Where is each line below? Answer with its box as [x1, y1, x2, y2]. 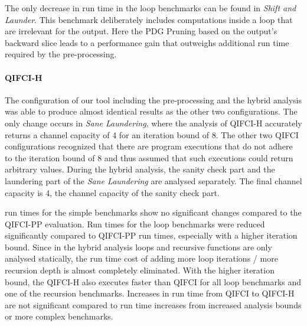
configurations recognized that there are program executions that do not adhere [5, 140, 293, 152]
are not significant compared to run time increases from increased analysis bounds [5, 298, 302, 311]
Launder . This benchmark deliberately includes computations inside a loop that [5, 13, 293, 25]
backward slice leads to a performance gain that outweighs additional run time [5, 36, 289, 48]
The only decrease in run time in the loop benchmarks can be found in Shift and [5, 2, 296, 14]
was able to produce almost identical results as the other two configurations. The [5, 105, 298, 118]
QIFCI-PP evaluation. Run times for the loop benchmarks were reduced [5, 217, 265, 230]
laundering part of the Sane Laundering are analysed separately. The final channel [5, 174, 302, 187]
